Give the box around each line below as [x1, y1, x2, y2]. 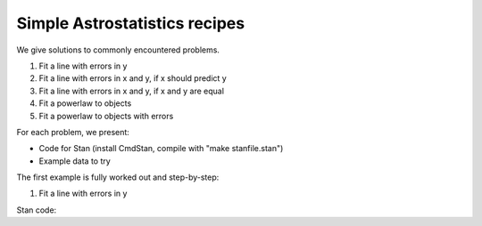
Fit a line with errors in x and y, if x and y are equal [38, 85, 225, 96]
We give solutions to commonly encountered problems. [16, 44, 220, 55]
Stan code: [16, 205, 57, 215]
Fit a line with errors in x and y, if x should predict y [38, 73, 227, 84]
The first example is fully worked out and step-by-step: [16, 172, 220, 182]
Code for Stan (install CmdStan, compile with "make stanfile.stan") [38, 143, 284, 154]
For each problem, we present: [16, 126, 129, 137]
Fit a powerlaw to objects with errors [38, 110, 174, 121]
